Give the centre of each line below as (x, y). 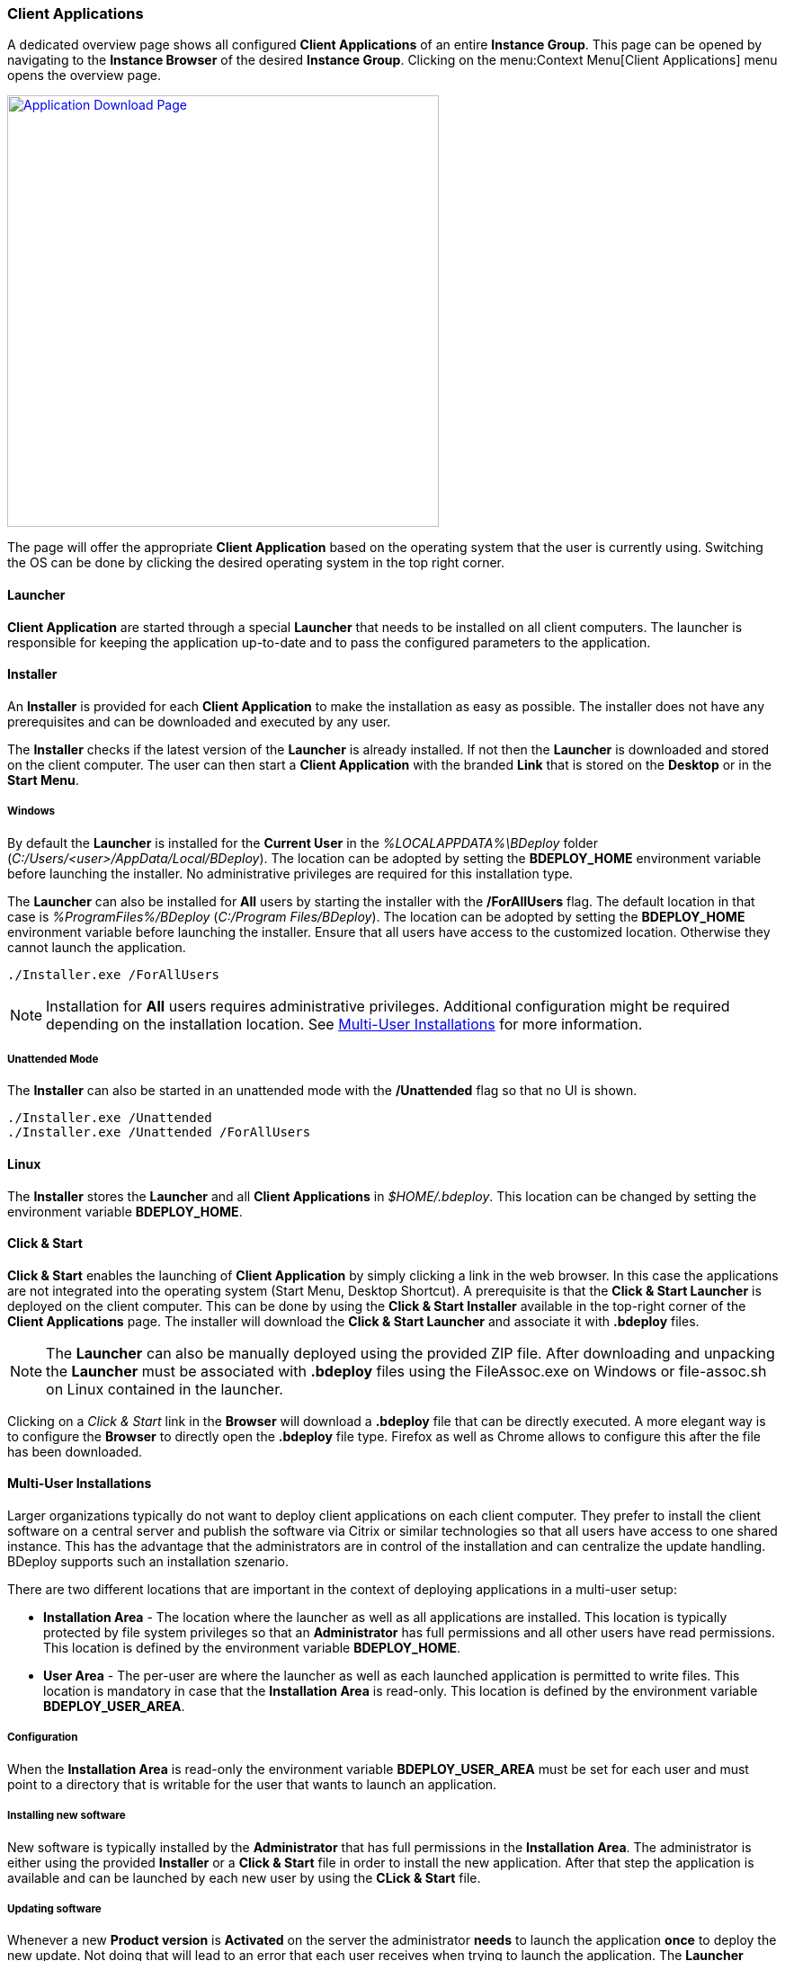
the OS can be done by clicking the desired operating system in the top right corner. (256, 563)
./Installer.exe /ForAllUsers (114, 974)
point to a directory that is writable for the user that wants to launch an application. (252, 1784)
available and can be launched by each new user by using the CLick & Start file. (244, 1877)
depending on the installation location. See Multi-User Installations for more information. (344, 1024)
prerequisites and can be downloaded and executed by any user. (199, 721)
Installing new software (67, 1816)
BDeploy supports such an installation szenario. (148, 1562)
